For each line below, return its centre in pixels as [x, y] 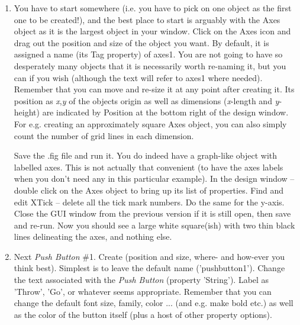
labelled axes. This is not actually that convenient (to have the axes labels [149, 167]
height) [27, 112]
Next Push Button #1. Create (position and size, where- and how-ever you [149, 256]
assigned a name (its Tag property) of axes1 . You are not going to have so [148, 54]
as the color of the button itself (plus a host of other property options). [143, 314]
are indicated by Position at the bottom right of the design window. [165, 112]
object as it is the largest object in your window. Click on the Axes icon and [152, 31]
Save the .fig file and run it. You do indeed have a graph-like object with [146, 155]
